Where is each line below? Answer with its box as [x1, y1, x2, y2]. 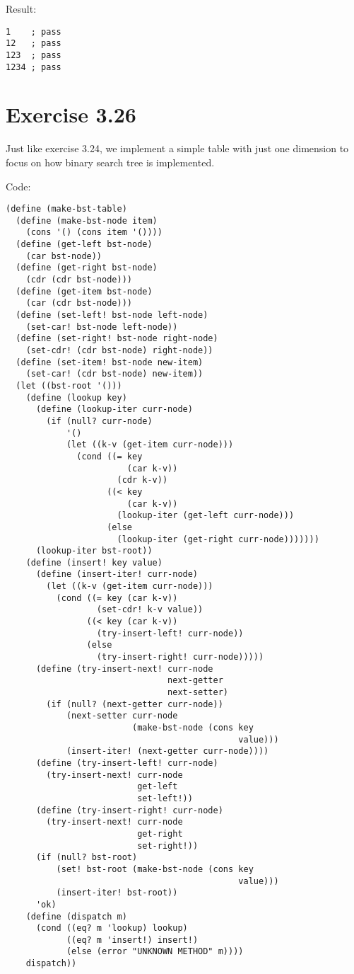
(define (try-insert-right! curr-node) [35, 805, 223, 815]
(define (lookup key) [25, 392, 127, 403]
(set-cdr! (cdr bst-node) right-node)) [25, 345, 213, 355]
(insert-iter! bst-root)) [56, 888, 178, 898]
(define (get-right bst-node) [16, 263, 158, 273]
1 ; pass [6, 26, 61, 37]
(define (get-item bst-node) [16, 286, 153, 297]
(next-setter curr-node [66, 711, 178, 721]
